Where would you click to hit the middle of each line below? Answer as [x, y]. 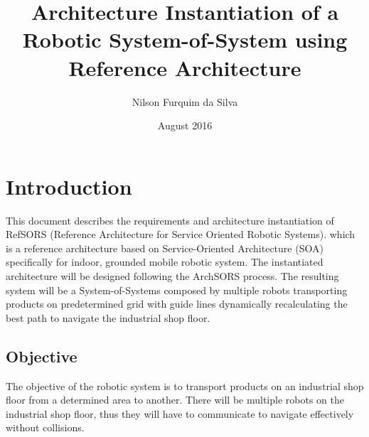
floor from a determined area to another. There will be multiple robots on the [175, 400]
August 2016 [185, 125]
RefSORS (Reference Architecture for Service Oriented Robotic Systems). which [181, 234]
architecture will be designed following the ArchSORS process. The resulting [172, 276]
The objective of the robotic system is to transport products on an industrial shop [185, 385]
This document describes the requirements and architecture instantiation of [170, 220]
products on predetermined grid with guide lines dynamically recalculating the [177, 304]
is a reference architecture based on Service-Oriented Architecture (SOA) [165, 248]
